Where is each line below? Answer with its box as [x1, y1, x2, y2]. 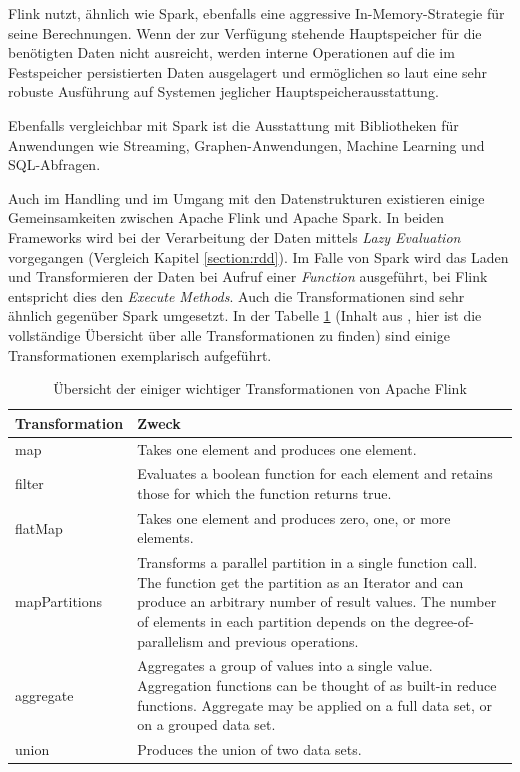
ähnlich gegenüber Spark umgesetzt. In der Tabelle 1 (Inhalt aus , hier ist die [8, 305, 482, 326]
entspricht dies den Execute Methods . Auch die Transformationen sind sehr [8, 285, 465, 306]
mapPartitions [15, 591, 103, 612]
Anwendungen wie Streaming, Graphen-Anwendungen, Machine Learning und [8, 134, 485, 155]
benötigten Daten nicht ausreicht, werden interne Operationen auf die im [8, 42, 455, 63]
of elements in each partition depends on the [137, 611, 410, 632]
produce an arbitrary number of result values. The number [137, 591, 497, 612]
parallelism [137, 630, 204, 651]
